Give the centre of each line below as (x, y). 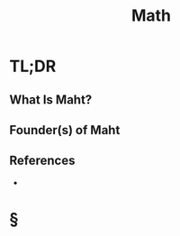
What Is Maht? (51, 100)
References (42, 161)
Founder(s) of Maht (65, 130)
